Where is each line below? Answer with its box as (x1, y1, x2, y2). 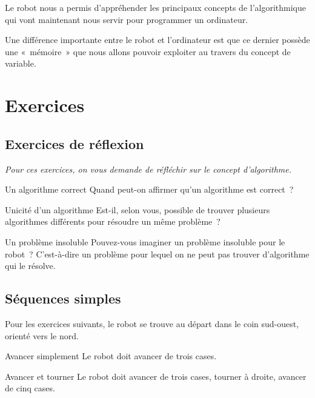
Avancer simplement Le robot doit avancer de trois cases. (5, 350, 217, 362)
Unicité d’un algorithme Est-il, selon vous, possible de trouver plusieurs (5, 203, 270, 216)
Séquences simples (5, 289, 121, 308)
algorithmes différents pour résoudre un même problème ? (5, 215, 220, 228)
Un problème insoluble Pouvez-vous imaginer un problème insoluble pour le (5, 235, 285, 248)
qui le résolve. (5, 259, 56, 272)
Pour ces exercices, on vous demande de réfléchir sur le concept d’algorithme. (5, 162, 291, 175)
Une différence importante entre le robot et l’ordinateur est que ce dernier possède (5, 33, 310, 46)
